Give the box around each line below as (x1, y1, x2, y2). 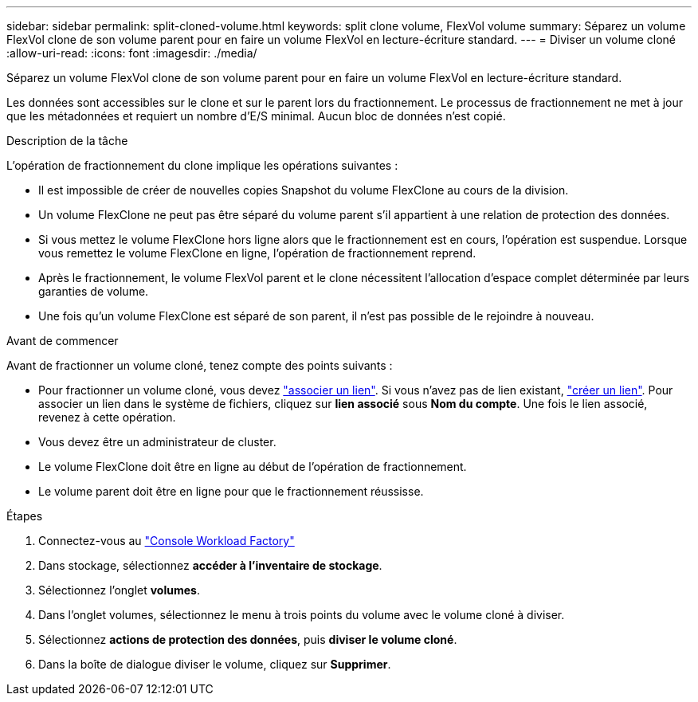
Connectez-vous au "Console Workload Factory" (38, 534, 295, 547)
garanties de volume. (38, 284, 149, 298)
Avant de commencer (6, 334, 119, 347)
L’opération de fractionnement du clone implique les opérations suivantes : (6, 159, 398, 172)
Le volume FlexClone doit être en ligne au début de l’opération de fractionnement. (38, 460, 467, 473)
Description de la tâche (6, 134, 128, 147)
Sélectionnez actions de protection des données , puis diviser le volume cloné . (38, 633, 457, 646)
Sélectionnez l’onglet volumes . (38, 583, 200, 597)
